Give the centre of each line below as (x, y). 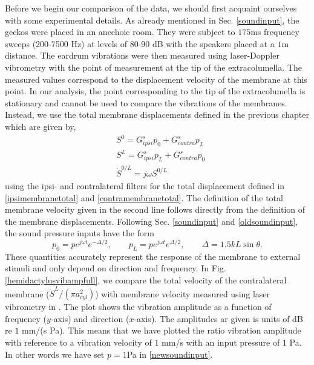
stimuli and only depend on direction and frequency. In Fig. (116, 268)
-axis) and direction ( (90, 318)
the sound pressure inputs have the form (80, 233)
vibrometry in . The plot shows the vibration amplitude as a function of (138, 307)
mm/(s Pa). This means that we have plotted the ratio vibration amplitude (162, 330)
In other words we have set (55, 354)
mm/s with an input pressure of (221, 342)
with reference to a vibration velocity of (78, 342)
